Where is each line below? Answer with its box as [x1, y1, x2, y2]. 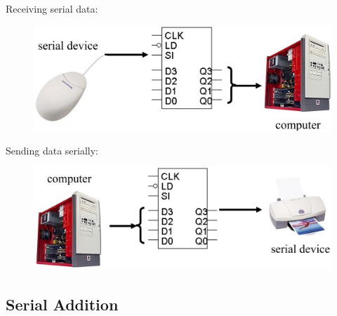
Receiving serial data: [6, 1, 98, 15]
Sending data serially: [6, 143, 98, 157]
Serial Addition [6, 293, 119, 315]
